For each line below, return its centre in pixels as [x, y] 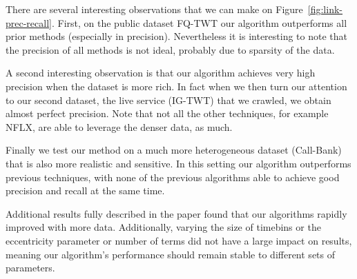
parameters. [30, 268]
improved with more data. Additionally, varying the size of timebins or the [163, 227]
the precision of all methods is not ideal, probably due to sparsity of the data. [170, 49]
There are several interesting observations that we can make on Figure [154, 9]
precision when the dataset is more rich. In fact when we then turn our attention [176, 86]
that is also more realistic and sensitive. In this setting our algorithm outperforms [178, 163]
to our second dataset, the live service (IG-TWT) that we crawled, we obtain [168, 100]
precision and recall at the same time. [85, 190]
